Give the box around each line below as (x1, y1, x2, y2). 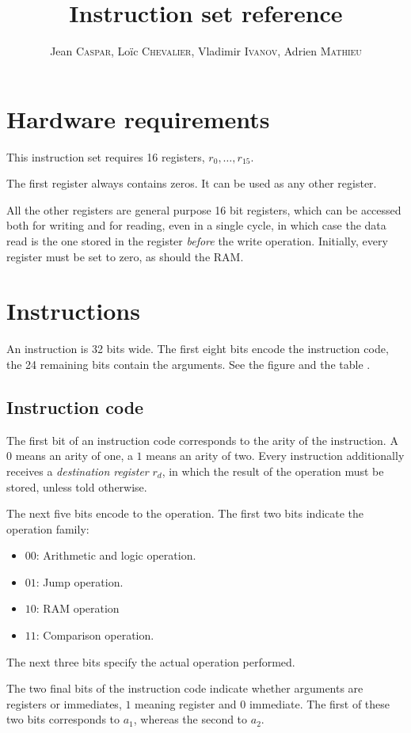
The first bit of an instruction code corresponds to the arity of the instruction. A (6, 431, 398, 448)
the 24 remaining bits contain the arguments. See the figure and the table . (6, 355, 371, 372)
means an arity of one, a (15, 447, 133, 464)
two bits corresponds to (6, 711, 120, 727)
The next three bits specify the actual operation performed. (6, 653, 295, 670)
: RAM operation (36, 600, 120, 617)
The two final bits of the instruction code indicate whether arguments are (6, 680, 363, 697)
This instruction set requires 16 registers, (6, 148, 205, 165)
